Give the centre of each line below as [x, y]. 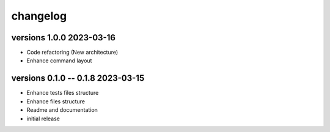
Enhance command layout [59, 61]
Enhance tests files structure [63, 93]
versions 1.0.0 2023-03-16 [64, 38]
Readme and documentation [62, 110]
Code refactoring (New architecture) [72, 53]
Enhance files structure [56, 101]
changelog [39, 16]
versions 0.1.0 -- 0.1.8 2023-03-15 [78, 79]
